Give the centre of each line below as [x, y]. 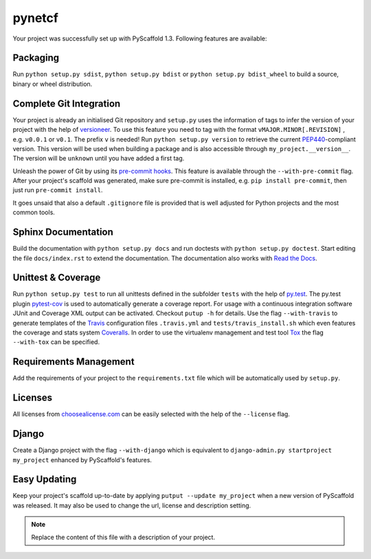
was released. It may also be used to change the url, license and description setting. [132, 505]
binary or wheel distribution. [53, 84]
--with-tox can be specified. [56, 342]
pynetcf [35, 18]
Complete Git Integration [67, 103]
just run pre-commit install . [58, 190]
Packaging [36, 58]
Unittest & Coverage [57, 278]
